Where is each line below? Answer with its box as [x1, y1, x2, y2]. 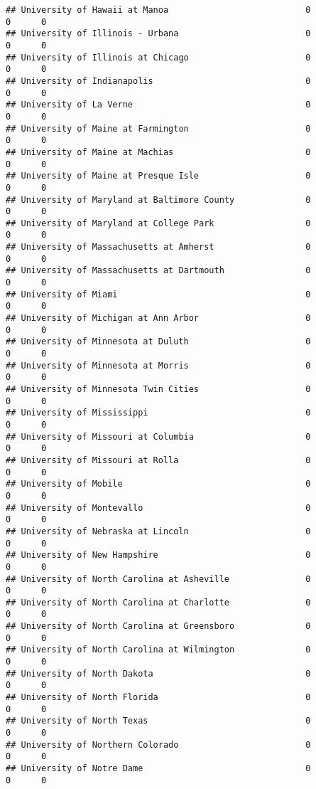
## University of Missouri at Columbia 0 [6, 431, 311, 442]
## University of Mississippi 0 [6, 408, 311, 418]
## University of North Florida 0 [6, 692, 311, 703]
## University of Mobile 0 [6, 479, 311, 489]
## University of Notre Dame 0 [6, 763, 311, 773]
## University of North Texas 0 [6, 716, 311, 726]
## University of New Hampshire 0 [6, 550, 311, 561]
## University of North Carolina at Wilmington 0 [6, 645, 311, 655]
